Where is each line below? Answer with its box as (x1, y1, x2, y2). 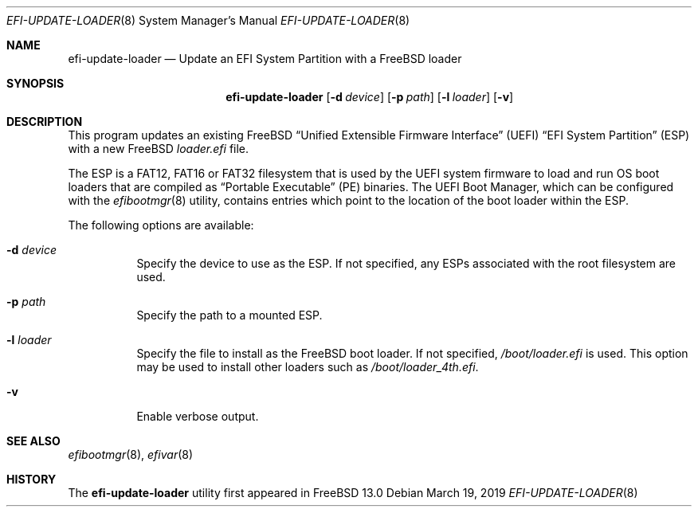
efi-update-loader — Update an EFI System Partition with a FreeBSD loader (68, 52, 462, 65)
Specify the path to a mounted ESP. (136, 308, 323, 322)
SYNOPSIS (6, 76, 65, 90)
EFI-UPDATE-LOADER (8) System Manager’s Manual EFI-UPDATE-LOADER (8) (6, 14, 410, 27)
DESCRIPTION (6, 115, 83, 128)
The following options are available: (68, 218, 254, 232)
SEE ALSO (6, 434, 61, 448)
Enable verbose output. (136, 409, 259, 423)
